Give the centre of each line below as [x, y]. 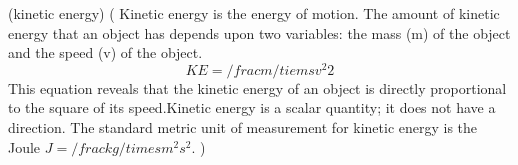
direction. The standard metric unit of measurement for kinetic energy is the [243, 127]
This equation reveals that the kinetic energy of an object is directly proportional [257, 87]
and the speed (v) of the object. [105, 52]
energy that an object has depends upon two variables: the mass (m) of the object [259, 32]
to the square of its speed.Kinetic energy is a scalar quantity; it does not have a [252, 107]
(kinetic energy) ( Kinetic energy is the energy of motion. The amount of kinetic [254, 13]
